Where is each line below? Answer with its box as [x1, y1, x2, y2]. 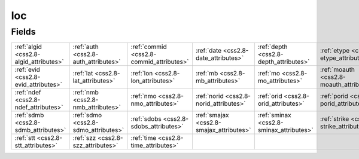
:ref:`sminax [257, 111, 291, 120]
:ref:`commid [130, 42, 167, 51]
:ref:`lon [130, 69, 153, 78]
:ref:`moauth [320, 66, 355, 74]
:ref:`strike [320, 115, 349, 123]
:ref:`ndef [14, 88, 41, 97]
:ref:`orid [257, 92, 282, 100]
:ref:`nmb [72, 88, 99, 97]
